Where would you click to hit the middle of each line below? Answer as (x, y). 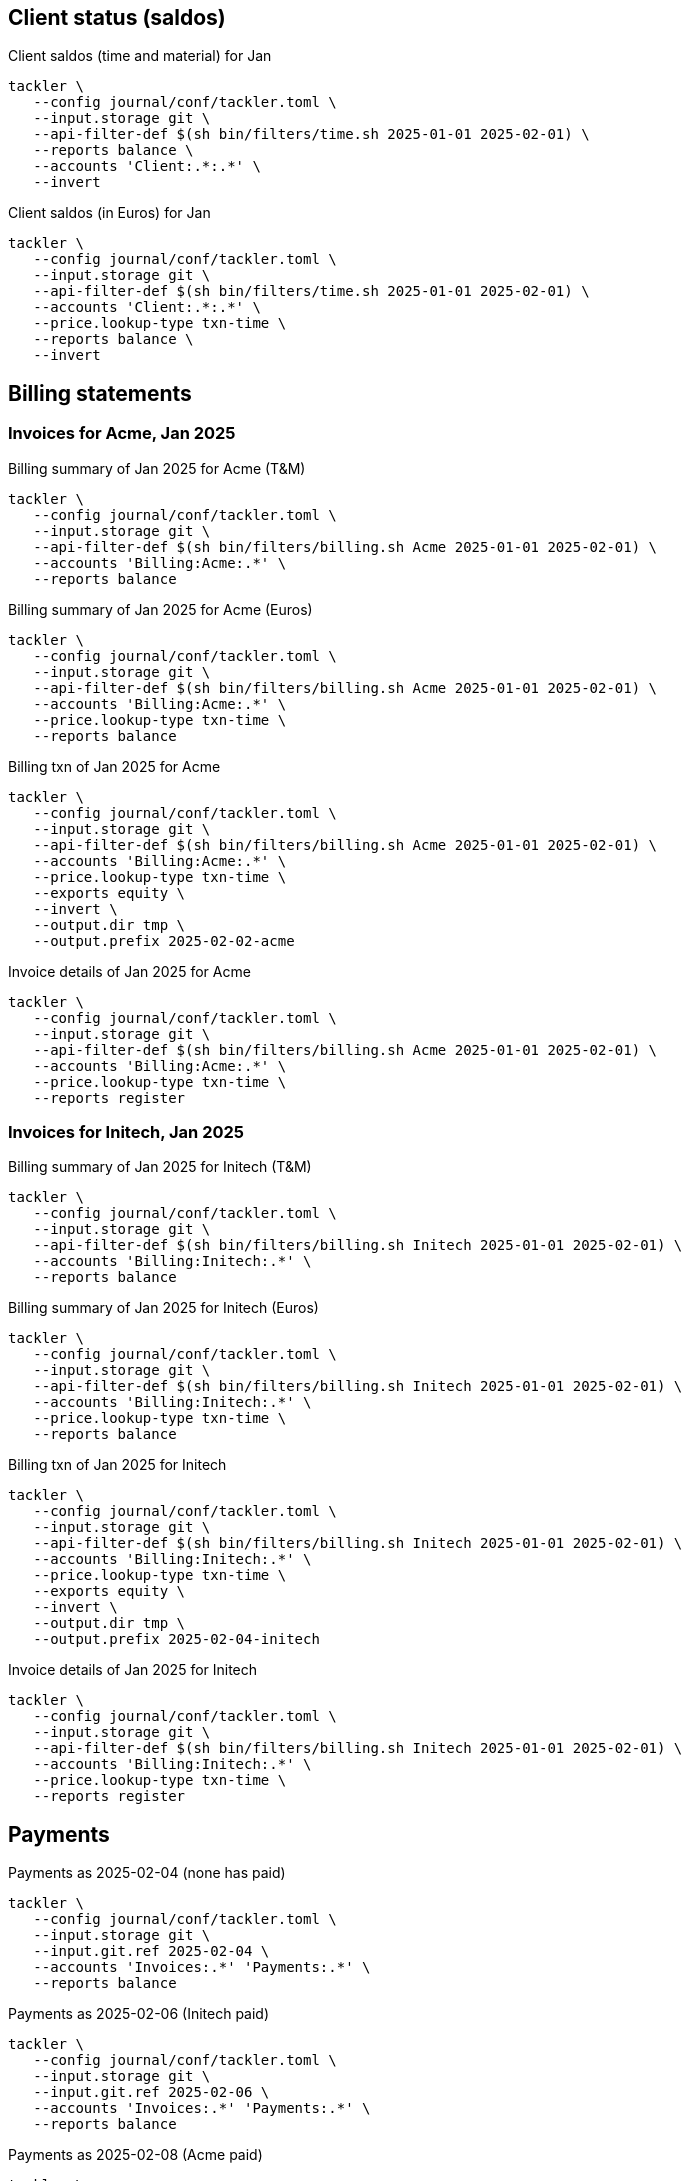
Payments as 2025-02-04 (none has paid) (147, 1873)
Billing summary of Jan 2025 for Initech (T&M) (160, 1167)
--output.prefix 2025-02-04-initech (176, 1639)
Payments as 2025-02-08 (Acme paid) (135, 2155)
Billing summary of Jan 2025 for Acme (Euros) (160, 609)
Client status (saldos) (117, 17)
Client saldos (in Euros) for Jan (109, 213)
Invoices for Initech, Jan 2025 (126, 1132)
